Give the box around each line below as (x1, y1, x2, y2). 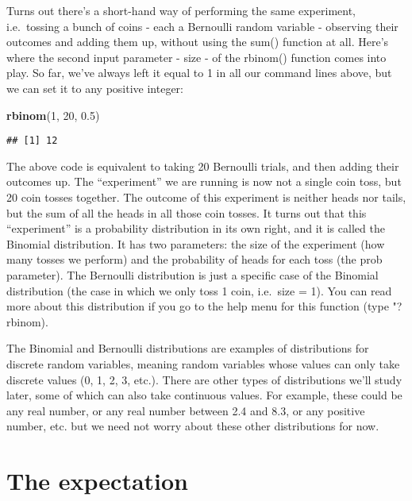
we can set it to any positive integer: (6, 79, 183, 96)
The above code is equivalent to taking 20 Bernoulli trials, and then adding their (6, 157, 399, 174)
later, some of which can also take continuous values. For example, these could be (6, 387, 402, 403)
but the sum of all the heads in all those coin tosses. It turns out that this (6, 204, 367, 221)
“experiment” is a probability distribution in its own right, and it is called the (6, 220, 385, 237)
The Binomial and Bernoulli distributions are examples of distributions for (6, 340, 369, 356)
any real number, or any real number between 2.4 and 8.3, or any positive (6, 402, 365, 418)
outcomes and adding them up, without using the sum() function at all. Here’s (6, 33, 389, 50)
